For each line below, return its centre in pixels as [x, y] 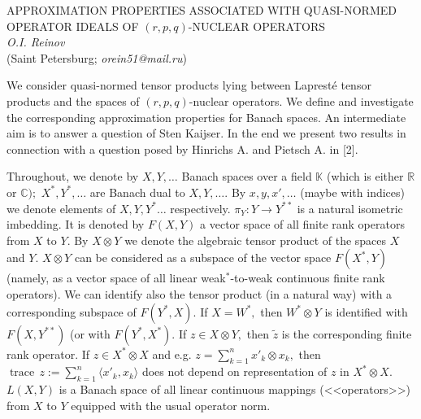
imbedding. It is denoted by [76, 224]
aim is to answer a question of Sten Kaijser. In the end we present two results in [206, 133]
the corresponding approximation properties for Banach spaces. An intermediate [206, 117]
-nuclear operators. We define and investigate [301, 100]
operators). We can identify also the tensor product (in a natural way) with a [200, 293]
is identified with [366, 311]
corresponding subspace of [72, 311]
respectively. [200, 208]
